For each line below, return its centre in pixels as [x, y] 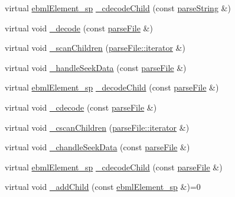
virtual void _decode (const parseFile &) [79, 28]
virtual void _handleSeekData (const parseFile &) [96, 67]
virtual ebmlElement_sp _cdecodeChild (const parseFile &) [114, 167]
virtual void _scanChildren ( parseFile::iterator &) [95, 48]
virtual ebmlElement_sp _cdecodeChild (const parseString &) [118, 8]
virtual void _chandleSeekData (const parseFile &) [97, 147]
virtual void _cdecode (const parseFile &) [81, 107]
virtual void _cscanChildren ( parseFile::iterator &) [97, 127]
